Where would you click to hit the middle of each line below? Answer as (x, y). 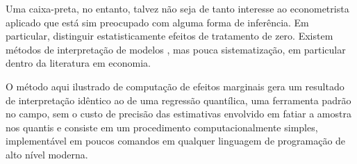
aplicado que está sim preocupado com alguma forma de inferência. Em (157, 22)
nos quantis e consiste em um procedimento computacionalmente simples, (162, 127)
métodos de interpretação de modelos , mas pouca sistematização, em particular (176, 49)
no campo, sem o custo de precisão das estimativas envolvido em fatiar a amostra (178, 114)
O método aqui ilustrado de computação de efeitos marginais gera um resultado (175, 86)
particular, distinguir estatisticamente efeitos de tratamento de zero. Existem (169, 36)
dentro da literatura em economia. (78, 63)
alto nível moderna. (47, 154)
